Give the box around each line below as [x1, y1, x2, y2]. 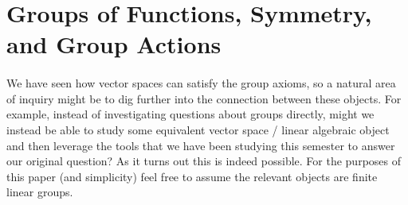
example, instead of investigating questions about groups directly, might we [6, 106, 375, 122]
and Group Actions [6, 28, 222, 60]
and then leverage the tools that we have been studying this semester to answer [6, 137, 395, 153]
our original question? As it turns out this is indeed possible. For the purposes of [6, 153, 402, 169]
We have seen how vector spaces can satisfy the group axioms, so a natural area [6, 75, 396, 91]
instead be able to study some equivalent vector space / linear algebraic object [6, 121, 390, 137]
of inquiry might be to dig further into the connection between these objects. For [6, 90, 402, 106]
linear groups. [6, 184, 73, 200]
